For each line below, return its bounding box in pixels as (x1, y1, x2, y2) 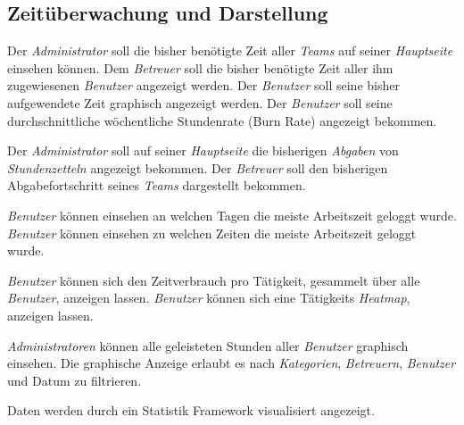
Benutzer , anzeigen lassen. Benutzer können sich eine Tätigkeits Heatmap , (7, 288, 410, 307)
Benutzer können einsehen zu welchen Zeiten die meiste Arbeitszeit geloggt (7, 223, 417, 242)
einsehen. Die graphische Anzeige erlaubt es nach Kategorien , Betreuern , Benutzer (7, 354, 456, 372)
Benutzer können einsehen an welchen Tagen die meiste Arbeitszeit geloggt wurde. (7, 205, 457, 224)
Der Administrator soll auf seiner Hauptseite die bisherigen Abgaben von (7, 141, 399, 160)
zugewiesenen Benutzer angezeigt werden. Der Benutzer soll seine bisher (7, 76, 400, 95)
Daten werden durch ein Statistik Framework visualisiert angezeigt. (7, 401, 375, 420)
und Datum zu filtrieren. (7, 371, 142, 389)
